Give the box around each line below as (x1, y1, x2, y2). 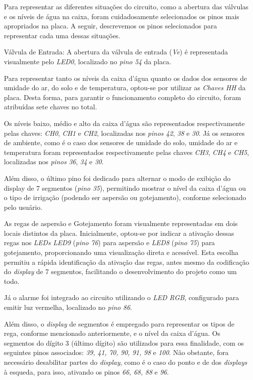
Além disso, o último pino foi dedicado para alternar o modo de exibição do (4, 173, 231, 183)
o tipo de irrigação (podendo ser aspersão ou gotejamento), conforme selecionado (4, 192, 246, 203)
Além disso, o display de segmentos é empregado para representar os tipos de (4, 318, 235, 329)
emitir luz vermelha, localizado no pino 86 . (4, 302, 132, 312)
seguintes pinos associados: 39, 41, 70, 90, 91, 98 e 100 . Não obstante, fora (4, 347, 229, 357)
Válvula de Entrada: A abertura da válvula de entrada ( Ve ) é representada (4, 47, 228, 57)
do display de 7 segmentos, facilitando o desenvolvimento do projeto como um (4, 266, 237, 277)
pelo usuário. (4, 202, 43, 212)
